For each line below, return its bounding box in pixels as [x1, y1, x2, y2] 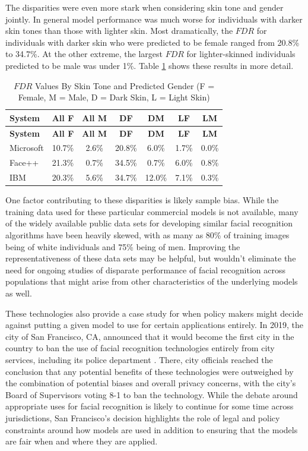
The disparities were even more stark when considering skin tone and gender [5, 1, 284, 13]
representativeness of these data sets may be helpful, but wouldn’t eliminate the [5, 252, 296, 264]
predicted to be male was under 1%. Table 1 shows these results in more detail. [5, 59, 294, 71]
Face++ [9, 156, 39, 169]
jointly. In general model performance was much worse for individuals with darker [5, 12, 303, 25]
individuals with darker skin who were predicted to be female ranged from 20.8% [5, 36, 300, 48]
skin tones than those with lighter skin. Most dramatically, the [5, 24, 233, 37]
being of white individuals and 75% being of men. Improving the [5, 240, 240, 253]
